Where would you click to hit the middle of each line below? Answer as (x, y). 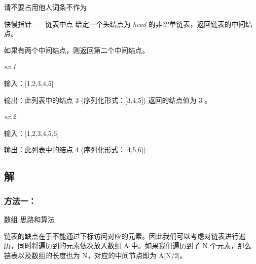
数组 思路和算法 (29, 219)
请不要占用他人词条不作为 (45, 7)
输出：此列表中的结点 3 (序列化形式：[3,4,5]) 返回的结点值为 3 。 (108, 100)
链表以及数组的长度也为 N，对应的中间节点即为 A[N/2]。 (95, 255)
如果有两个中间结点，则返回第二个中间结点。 (76, 50)
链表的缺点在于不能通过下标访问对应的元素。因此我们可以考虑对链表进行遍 (125, 236)
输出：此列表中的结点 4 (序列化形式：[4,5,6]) (75, 150)
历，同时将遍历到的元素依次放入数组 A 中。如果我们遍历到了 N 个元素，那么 (128, 245)
